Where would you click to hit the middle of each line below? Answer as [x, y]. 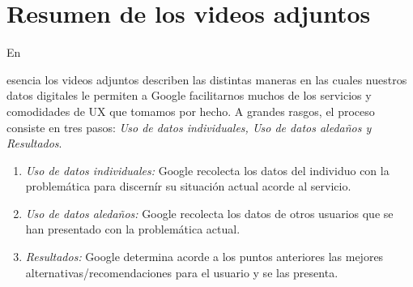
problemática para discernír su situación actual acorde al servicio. [188, 186]
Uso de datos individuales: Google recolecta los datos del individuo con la [207, 170]
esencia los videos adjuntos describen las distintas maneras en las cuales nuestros [207, 79]
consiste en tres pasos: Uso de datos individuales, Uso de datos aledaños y [189, 127]
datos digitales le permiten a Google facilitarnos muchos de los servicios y [189, 95]
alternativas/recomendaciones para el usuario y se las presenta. [182, 272]
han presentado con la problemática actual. [133, 229]
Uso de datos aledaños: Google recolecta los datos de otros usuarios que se [209, 213]
